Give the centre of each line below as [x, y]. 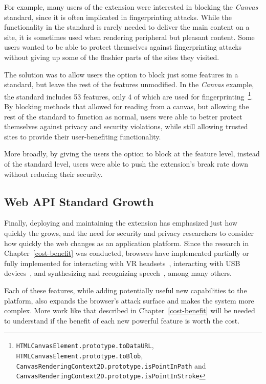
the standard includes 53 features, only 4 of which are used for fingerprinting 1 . [129, 95]
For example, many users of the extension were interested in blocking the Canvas [131, 7]
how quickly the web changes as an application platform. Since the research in [127, 243]
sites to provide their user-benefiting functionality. [83, 136]
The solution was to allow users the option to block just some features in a [121, 74]
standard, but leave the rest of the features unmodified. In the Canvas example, [129, 84]
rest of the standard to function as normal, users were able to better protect [123, 116]
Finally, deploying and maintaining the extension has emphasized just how [121, 223]
